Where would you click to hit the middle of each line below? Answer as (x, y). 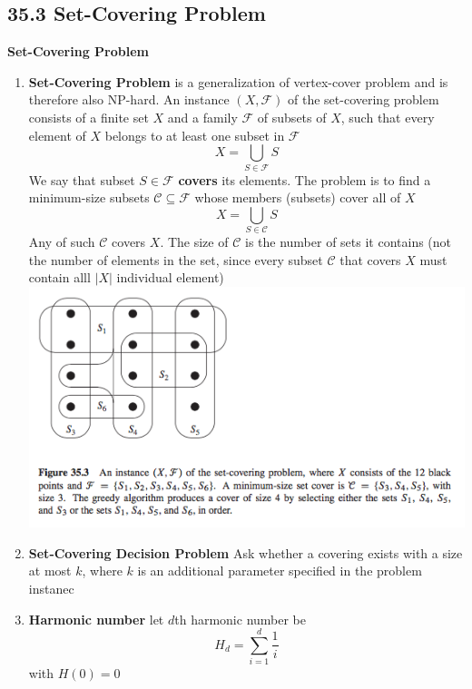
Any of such (62, 242)
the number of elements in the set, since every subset (176, 259)
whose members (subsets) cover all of (298, 197)
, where (102, 571)
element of (57, 135)
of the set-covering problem (364, 99)
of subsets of (292, 117)
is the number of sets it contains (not (348, 242)
